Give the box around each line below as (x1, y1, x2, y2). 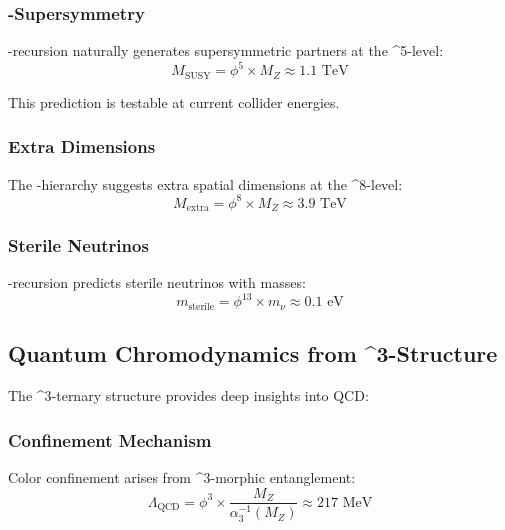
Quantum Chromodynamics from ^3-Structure (8, 338, 498, 369)
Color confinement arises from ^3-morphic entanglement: (8, 466, 356, 487)
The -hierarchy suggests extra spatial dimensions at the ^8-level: (8, 173, 403, 194)
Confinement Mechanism (8, 427, 212, 452)
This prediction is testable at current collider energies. (8, 91, 340, 112)
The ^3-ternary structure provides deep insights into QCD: (8, 385, 369, 406)
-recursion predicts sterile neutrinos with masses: (8, 272, 306, 293)
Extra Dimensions (8, 134, 156, 159)
